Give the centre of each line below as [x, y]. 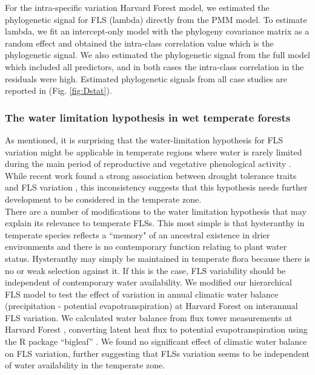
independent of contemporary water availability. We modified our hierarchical [148, 282]
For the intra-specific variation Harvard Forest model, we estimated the [137, 7]
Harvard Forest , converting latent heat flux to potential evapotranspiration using [156, 329]
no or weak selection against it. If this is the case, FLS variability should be [145, 270]
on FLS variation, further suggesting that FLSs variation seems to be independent [157, 353]
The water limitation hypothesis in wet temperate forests [148, 117]
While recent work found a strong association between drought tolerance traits [151, 175]
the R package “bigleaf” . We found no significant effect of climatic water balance [156, 341]
